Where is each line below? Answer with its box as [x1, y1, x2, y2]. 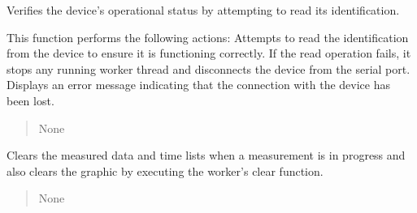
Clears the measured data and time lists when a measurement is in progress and [7, 147, 406, 164]
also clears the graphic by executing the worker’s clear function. [7, 162, 324, 179]
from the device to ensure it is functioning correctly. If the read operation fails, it [7, 45, 411, 62]
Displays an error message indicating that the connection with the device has [7, 76, 391, 93]
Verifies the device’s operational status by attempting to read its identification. [7, 2, 400, 18]
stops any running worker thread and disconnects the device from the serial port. [7, 60, 410, 77]
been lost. [7, 92, 54, 109]
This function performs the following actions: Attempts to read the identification [7, 28, 409, 45]
